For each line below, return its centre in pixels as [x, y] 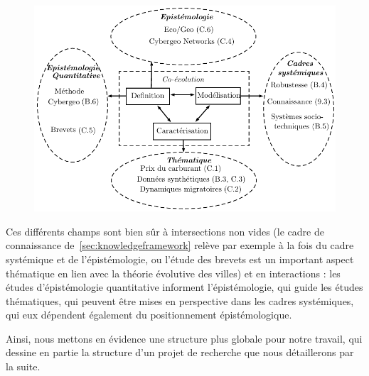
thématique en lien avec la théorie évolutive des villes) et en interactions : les [173, 273]
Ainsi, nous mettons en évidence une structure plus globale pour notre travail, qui [184, 338]
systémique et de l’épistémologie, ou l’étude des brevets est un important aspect [180, 259]
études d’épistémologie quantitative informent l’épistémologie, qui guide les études [184, 287]
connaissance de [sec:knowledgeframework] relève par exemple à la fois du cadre [180, 245]
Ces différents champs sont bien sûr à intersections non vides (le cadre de [165, 231]
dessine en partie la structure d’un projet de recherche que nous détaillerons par [180, 352]
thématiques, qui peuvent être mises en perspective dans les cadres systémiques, [180, 300]
